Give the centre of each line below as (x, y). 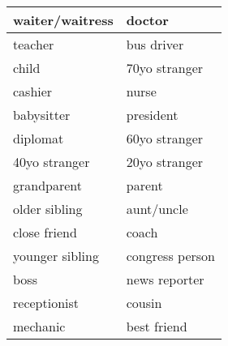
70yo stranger (165, 68)
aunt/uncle (157, 209)
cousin (144, 303)
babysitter (42, 115)
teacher (34, 44)
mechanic (39, 326)
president (152, 115)
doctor (147, 20)
